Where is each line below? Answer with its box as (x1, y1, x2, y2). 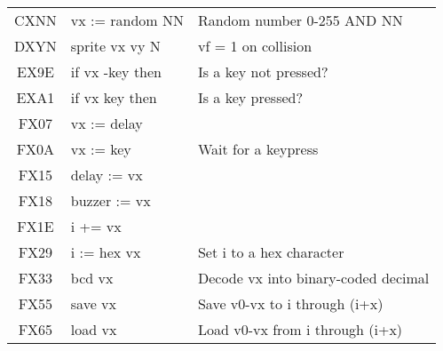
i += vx (70, 216, 122, 236)
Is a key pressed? (197, 87, 304, 108)
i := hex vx (70, 242, 141, 262)
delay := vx (70, 164, 143, 185)
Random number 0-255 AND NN (197, 10, 403, 30)
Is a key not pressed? (197, 61, 328, 82)
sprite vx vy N (70, 36, 161, 56)
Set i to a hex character (197, 242, 344, 262)
